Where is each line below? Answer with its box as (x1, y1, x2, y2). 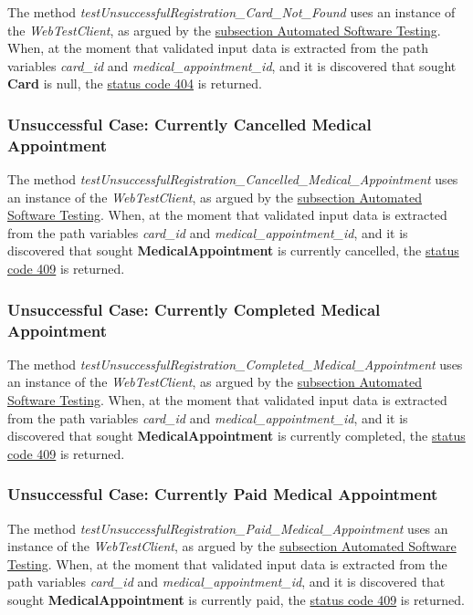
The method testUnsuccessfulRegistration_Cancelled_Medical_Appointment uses (7, 170, 458, 189)
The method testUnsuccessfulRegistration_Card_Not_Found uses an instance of (7, 3, 456, 21)
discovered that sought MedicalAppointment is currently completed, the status (7, 426, 466, 445)
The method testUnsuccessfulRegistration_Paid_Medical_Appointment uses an (7, 518, 448, 537)
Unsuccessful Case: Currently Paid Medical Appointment (7, 483, 438, 506)
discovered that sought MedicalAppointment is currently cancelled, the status (7, 241, 459, 260)
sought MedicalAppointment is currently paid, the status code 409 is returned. (7, 589, 465, 609)
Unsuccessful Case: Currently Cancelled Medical (7, 112, 372, 135)
